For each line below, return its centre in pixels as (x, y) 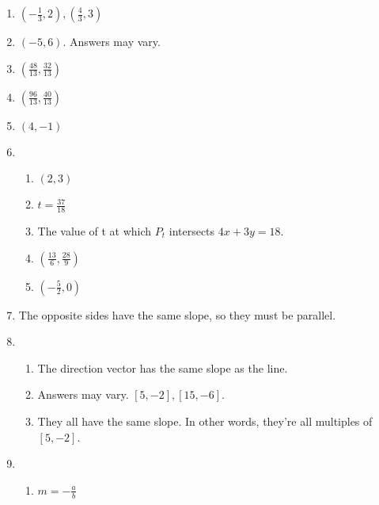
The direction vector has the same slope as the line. (163, 367)
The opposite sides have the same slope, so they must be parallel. (177, 314)
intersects (192, 231)
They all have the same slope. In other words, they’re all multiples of (205, 421)
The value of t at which (95, 231)
